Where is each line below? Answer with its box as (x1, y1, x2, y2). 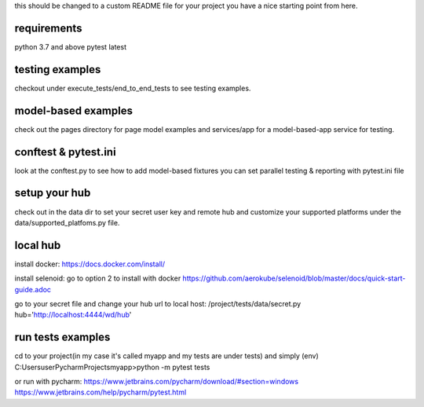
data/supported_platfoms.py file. (14, 218, 120, 227)
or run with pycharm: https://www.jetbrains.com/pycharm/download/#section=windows (14, 377, 298, 387)
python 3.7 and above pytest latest (14, 42, 127, 51)
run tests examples (14, 331, 111, 344)
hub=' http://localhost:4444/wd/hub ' (14, 310, 132, 320)
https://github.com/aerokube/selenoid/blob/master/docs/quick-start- (182, 273, 406, 283)
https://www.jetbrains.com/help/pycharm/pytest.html (14, 387, 187, 397)
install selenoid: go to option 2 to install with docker (14, 273, 181, 283)
